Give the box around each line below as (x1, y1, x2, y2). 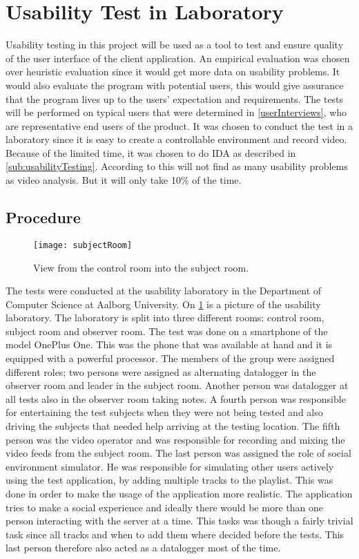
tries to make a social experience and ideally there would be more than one (6, 500, 323, 514)
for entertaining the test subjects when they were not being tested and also (6, 405, 323, 419)
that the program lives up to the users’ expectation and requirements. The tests (6, 91, 344, 106)
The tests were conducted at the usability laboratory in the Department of (6, 283, 322, 298)
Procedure (6, 207, 81, 228)
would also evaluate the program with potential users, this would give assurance (6, 77, 344, 92)
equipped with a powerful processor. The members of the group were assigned (6, 351, 335, 366)
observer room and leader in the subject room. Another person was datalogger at (6, 378, 349, 392)
